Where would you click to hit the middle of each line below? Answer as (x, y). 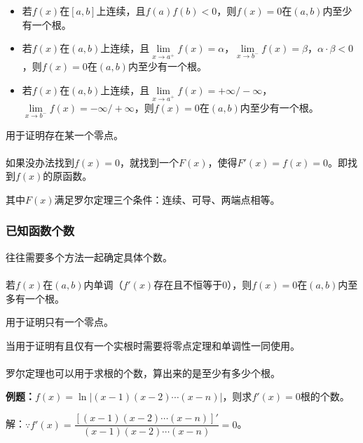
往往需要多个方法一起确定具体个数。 (89, 257)
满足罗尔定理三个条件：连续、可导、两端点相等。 (167, 199)
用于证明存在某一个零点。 (64, 134)
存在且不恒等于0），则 (203, 284)
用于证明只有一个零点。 (60, 322)
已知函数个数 (40, 231)
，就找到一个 (150, 162)
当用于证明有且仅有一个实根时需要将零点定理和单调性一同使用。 (153, 345)
